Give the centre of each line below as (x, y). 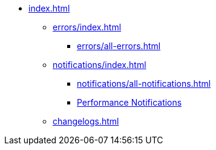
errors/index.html (87, 27)
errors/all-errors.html (119, 46)
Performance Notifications (129, 102)
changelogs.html (86, 121)
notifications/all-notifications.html (144, 84)
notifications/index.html (100, 65)
